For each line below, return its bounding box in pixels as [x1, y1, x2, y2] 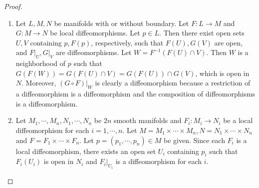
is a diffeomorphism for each [115, 156, 202, 166]
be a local [223, 115, 253, 125]
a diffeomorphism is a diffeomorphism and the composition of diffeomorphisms [15, 88, 256, 99]
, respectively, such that [91, 37, 164, 47]
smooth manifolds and [113, 115, 182, 125]
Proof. [4, 1, 22, 11]
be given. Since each [164, 134, 225, 145]
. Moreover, [21, 77, 56, 88]
